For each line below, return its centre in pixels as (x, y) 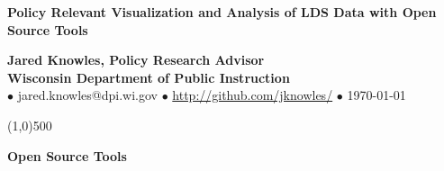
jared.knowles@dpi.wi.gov (87, 95)
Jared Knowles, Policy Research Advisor (136, 60)
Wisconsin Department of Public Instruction (149, 77)
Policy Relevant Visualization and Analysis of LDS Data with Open (222, 12)
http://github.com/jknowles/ (253, 95)
